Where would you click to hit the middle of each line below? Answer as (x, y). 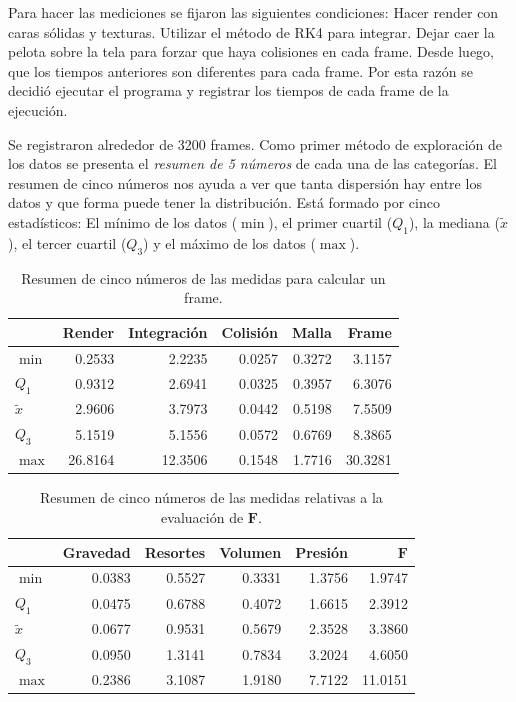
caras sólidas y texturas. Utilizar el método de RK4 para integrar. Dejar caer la (251, 31)
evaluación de (202, 517)
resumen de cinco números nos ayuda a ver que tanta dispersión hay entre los (245, 182)
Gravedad (96, 551)
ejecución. (38, 109)
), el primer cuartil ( (330, 221)
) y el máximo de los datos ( (229, 242)
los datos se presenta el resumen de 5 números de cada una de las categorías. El (252, 163)
